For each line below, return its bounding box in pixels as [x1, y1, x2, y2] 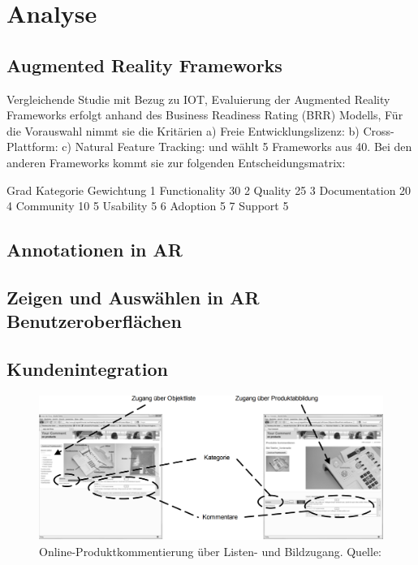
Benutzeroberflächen [6, 308, 182, 334]
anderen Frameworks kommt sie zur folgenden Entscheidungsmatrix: [6, 153, 346, 170]
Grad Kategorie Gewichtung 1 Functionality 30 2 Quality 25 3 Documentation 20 [6, 181, 412, 198]
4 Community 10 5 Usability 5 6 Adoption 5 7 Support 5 [6, 197, 289, 214]
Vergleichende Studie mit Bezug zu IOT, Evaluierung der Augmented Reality [6, 90, 390, 107]
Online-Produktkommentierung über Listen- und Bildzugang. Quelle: [39, 542, 382, 559]
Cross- [363, 122, 394, 139]
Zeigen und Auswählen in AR [6, 284, 260, 309]
